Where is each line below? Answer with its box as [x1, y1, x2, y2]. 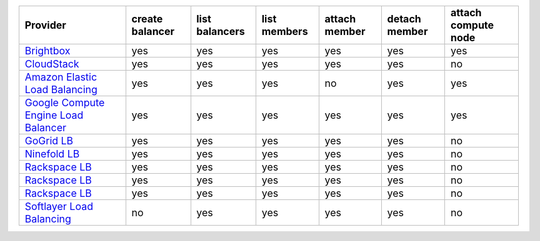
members [261, 25, 309, 38]
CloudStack [24, 57, 80, 70]
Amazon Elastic [24, 70, 98, 84]
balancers [196, 25, 245, 38]
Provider [24, 18, 67, 32]
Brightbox [24, 44, 71, 57]
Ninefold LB [24, 147, 80, 160]
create [131, 12, 164, 25]
